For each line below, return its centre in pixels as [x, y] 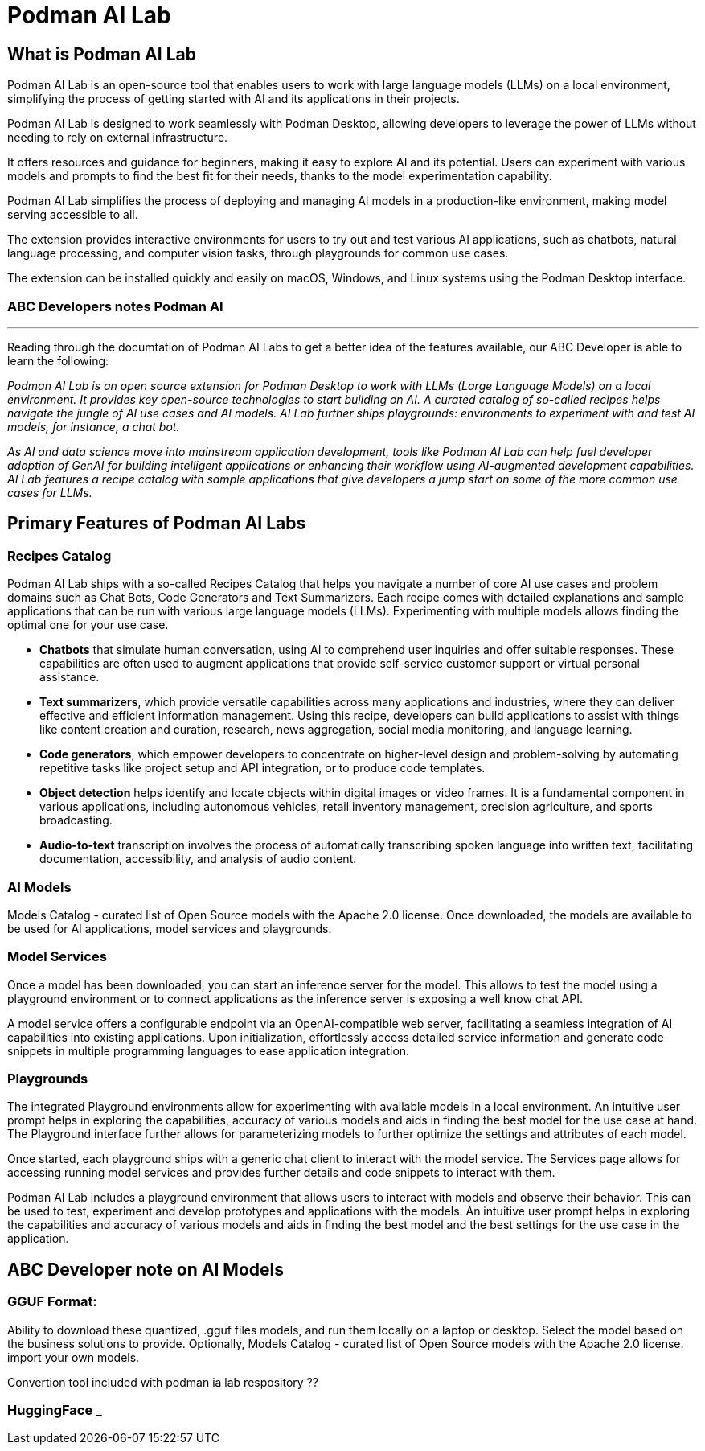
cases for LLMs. [50, 492]
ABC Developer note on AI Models [146, 1269]
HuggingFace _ [55, 1410]
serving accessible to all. [73, 215]
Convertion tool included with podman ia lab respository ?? [163, 1382]
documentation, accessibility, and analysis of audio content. [198, 859]
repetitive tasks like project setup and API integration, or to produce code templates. [262, 768]
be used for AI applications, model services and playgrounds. [170, 928]
